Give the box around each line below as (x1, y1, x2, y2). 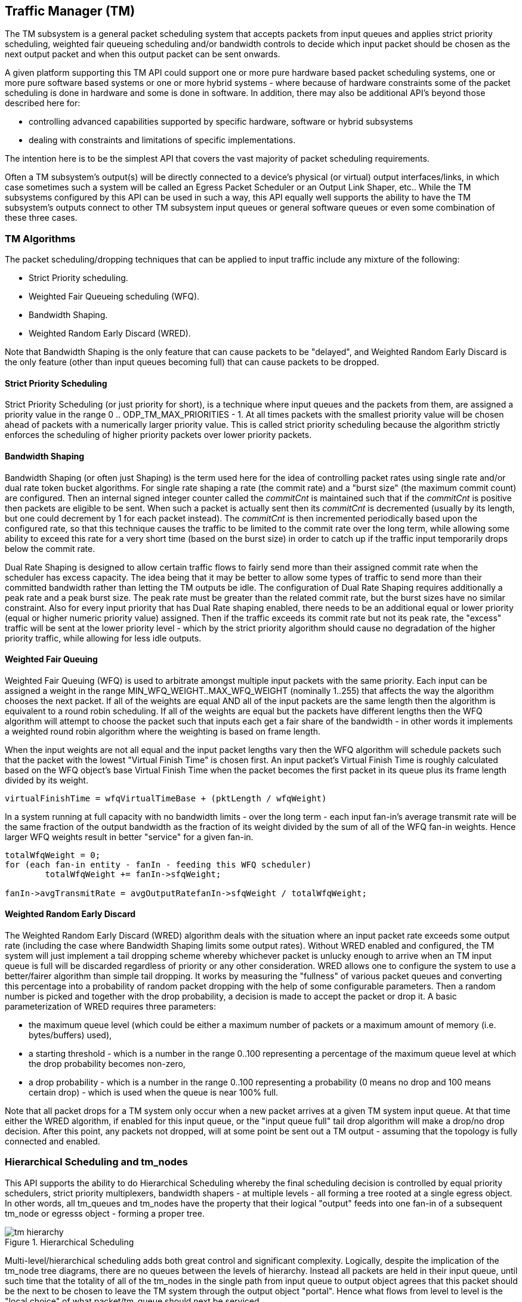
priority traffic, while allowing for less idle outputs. (5, 633, 202, 643)
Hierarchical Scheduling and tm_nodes (5, 1156, 189, 1168)
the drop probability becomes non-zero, (29, 1059, 186, 1069)
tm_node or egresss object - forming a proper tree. (5, 1208, 205, 1218)
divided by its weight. (5, 775, 88, 785)
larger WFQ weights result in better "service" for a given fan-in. (5, 831, 254, 842)
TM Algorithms (5, 232, 76, 245)
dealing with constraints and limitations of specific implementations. (29, 135, 296, 146)
